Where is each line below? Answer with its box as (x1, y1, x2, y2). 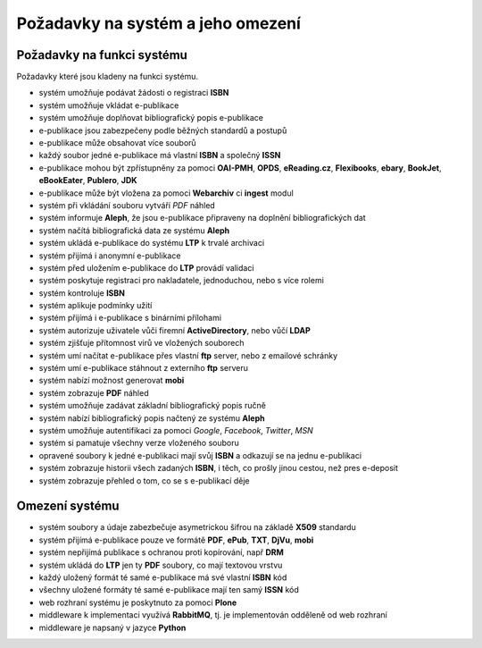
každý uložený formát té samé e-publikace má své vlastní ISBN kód (38, 572, 287, 583)
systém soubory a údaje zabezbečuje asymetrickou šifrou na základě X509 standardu (38, 522, 356, 533)
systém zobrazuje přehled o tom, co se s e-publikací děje (38, 475, 250, 486)
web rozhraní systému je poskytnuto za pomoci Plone (38, 597, 237, 608)
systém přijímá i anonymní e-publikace (38, 250, 181, 261)
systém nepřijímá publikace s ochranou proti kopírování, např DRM (38, 547, 285, 558)
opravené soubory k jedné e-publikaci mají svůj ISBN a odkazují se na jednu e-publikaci (38, 450, 361, 460)
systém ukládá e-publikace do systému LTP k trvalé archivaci (38, 238, 265, 248)
